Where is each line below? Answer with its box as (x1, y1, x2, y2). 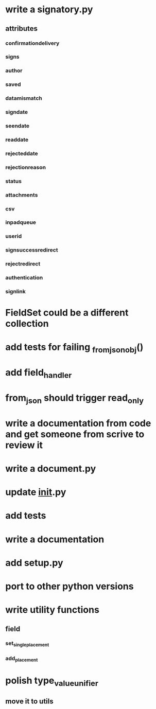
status (5, 178, 22, 185)
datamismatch (5, 95, 42, 102)
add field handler (5, 367, 72, 380)
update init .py (5, 486, 66, 498)
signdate (5, 109, 28, 116)
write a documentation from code (5, 417, 151, 429)
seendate (5, 122, 30, 130)
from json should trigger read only (5, 392, 144, 405)
